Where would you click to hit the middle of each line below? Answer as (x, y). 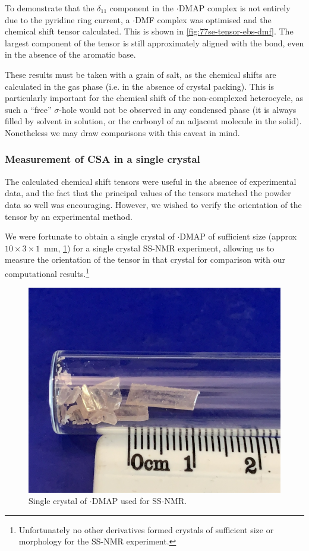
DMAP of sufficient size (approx (238, 236)
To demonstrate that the (50, 8)
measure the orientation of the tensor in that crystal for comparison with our (145, 259)
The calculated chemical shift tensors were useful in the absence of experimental (151, 181)
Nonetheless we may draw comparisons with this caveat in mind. (122, 132)
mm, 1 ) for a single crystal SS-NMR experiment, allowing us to (159, 248)
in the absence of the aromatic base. (70, 54)
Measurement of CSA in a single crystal (103, 159)
